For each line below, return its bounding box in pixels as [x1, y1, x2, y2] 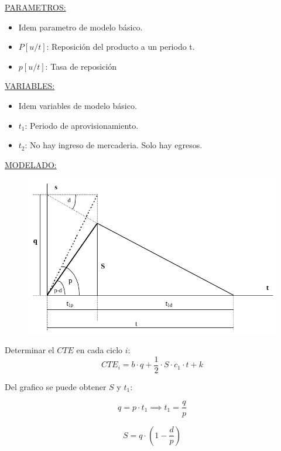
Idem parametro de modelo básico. [18, 20, 143, 33]
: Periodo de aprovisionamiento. [25, 119, 139, 131]
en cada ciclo [76, 344, 123, 356]
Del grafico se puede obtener [5, 380, 107, 392]
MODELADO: [5, 158, 57, 170]
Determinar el [5, 344, 54, 356]
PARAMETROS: [5, 1, 66, 13]
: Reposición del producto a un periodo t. [46, 40, 195, 53]
